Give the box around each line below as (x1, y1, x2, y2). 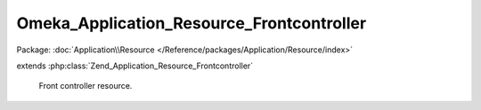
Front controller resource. (38, 81, 133, 91)
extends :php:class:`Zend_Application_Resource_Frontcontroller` (16, 60, 254, 71)
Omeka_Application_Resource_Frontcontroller (16, 13, 367, 33)
